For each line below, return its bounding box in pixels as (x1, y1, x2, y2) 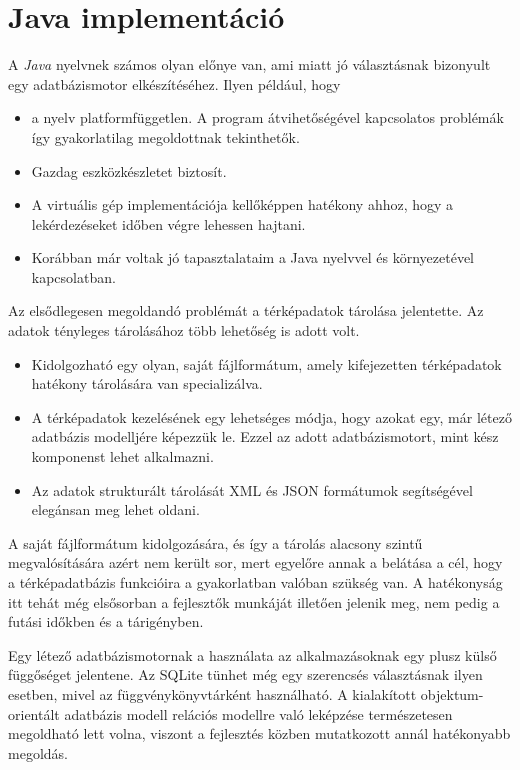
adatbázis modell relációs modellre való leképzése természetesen (64, 703, 453, 724)
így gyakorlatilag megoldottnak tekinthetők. (31, 126, 300, 147)
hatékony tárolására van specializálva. (31, 373, 263, 394)
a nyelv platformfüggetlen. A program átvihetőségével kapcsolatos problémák (31, 107, 504, 128)
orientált (8, 703, 60, 724)
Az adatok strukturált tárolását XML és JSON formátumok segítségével (31, 479, 473, 500)
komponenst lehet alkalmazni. (31, 446, 214, 467)
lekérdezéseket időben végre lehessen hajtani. (31, 213, 306, 234)
